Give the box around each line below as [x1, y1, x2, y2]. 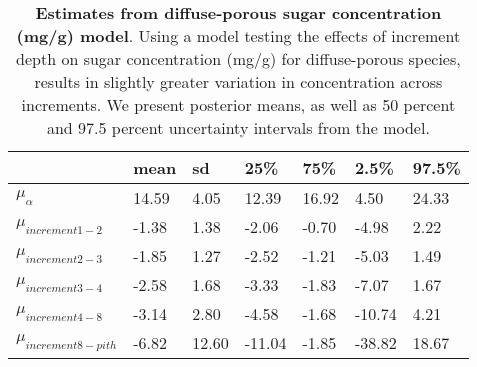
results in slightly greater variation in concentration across [34, 70, 443, 93]
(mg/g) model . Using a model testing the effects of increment [16, 24, 461, 47]
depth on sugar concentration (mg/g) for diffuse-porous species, [16, 47, 461, 70]
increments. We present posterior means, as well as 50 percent [21, 93, 456, 116]
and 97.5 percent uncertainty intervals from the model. [46, 116, 430, 139]
